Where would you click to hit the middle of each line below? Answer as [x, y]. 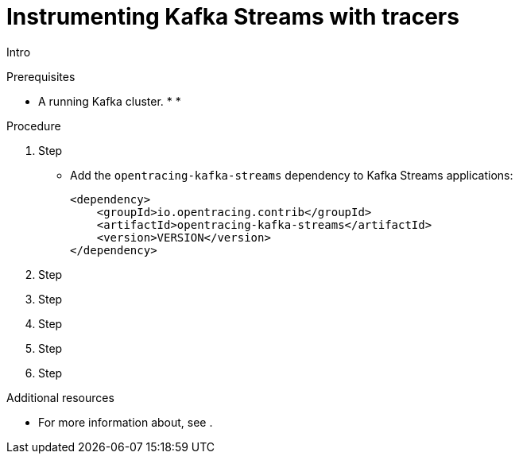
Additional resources [60, 397]
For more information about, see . [126, 422]
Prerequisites [41, 76]
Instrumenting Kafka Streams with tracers [233, 17]
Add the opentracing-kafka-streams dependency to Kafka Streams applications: [292, 175]
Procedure [34, 126]
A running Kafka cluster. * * [110, 101]
